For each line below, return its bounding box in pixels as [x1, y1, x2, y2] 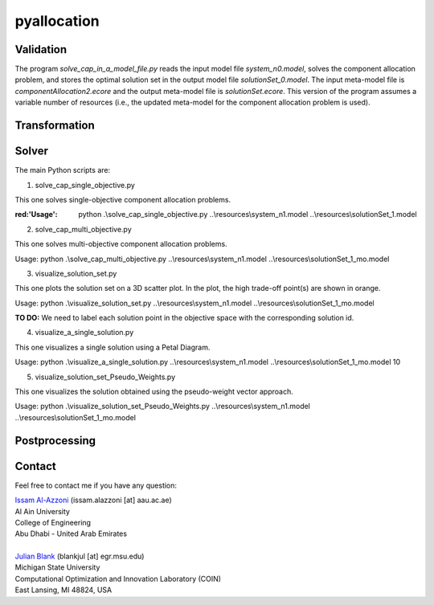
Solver [14, 145, 48, 158]
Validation [14, 43, 68, 56]
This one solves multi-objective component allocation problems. [14, 239, 228, 249]
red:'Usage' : [14, 210, 58, 219]
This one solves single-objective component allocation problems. [14, 194, 231, 204]
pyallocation [14, 12, 100, 30]
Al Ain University [14, 506, 70, 516]
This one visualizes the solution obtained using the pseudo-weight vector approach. [14, 386, 293, 397]
